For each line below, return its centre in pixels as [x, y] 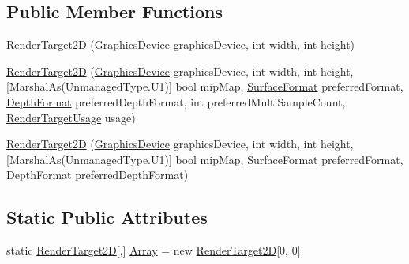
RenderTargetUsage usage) [71, 117]
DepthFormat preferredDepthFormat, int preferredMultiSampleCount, [176, 101]
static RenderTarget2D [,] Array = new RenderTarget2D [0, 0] [154, 250]
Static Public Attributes [107, 217]
